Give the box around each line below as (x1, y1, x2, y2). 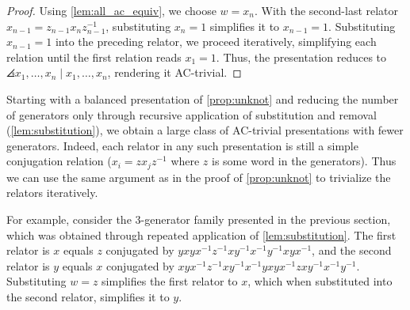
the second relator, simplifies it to (6, 288, 170, 304)
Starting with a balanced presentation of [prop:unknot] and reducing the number (6, 90, 399, 107)
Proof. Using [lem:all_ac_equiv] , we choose (6, 2, 216, 18)
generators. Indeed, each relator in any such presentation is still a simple (6, 137, 358, 153)
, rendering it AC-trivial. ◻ (107, 64, 242, 81)
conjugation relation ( (6, 153, 112, 169)
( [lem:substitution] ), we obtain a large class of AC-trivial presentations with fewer (6, 122, 404, 138)
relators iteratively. (6, 184, 98, 201)
